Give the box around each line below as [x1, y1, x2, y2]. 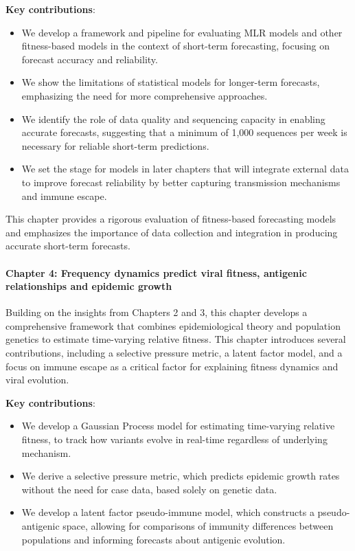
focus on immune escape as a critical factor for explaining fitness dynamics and [5, 359, 339, 373]
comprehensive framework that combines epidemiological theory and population [5, 318, 341, 333]
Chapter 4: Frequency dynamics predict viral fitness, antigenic [5, 265, 307, 280]
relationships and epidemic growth [5, 279, 172, 293]
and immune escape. [21, 188, 107, 203]
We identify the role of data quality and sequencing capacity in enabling [21, 111, 325, 126]
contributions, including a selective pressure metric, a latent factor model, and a [5, 346, 343, 360]
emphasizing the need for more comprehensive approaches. [21, 88, 268, 102]
